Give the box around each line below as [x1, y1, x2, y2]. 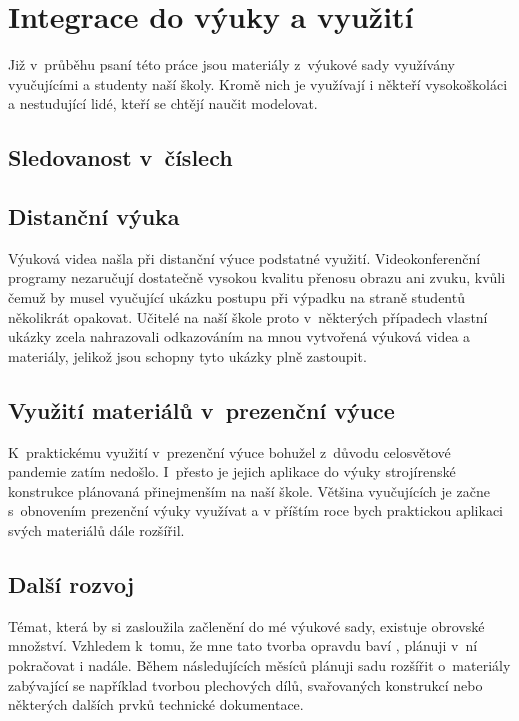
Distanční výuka [8, 201, 180, 232]
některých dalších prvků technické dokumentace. [8, 694, 304, 715]
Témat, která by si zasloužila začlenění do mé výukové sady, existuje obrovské [8, 615, 485, 636]
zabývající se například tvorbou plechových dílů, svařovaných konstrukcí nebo [8, 674, 483, 695]
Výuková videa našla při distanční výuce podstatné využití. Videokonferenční [8, 247, 481, 268]
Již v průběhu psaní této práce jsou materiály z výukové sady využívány [8, 54, 456, 75]
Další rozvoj [8, 569, 135, 600]
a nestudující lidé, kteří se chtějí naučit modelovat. [8, 93, 318, 114]
